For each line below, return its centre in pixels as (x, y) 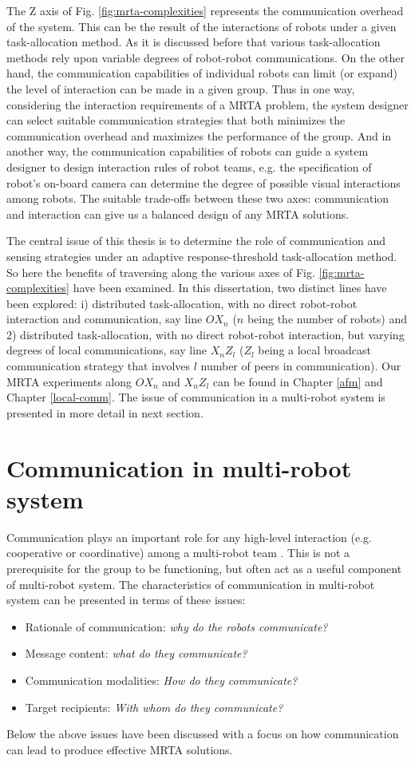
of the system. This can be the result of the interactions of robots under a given (202, 26)
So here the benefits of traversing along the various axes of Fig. (161, 272)
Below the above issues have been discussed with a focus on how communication (203, 734)
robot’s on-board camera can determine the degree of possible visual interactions (204, 182)
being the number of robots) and (327, 319)
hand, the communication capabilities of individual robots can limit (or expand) (202, 73)
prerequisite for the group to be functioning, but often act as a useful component (204, 568)
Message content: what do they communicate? (136, 653)
